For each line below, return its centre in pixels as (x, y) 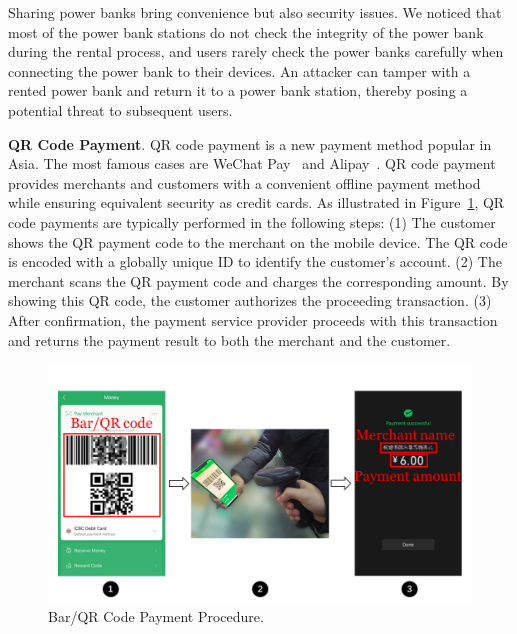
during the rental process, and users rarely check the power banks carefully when (256, 51)
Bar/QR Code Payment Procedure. (156, 616)
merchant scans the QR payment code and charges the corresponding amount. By (258, 280)
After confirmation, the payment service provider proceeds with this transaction (253, 319)
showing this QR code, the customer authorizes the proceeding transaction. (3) (250, 300)
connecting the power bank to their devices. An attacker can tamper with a (239, 70)
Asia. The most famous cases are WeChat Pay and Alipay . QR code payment (252, 163)
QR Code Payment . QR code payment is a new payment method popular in (250, 143)
